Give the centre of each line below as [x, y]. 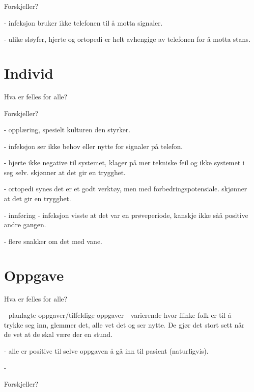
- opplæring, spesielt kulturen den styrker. [67, 130]
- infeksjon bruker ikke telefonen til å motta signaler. [83, 22]
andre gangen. [25, 225]
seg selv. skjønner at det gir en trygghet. [65, 172]
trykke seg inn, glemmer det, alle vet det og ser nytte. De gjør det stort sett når [124, 324]
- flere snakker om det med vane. [53, 241]
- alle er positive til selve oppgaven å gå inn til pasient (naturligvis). [106, 350]
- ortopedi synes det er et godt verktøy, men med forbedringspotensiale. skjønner [126, 189]
